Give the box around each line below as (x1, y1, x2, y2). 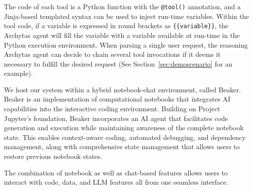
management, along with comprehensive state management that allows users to (4, 141, 240, 152)
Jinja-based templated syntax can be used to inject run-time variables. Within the (4, 11, 249, 21)
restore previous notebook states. (4, 151, 102, 161)
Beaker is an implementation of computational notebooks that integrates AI (4, 94, 231, 104)
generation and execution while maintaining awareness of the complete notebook (4, 122, 244, 133)
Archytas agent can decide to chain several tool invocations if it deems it (4, 49, 221, 59)
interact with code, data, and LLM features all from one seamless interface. (4, 177, 228, 187)
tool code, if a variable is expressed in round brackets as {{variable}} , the (4, 20, 229, 31)
